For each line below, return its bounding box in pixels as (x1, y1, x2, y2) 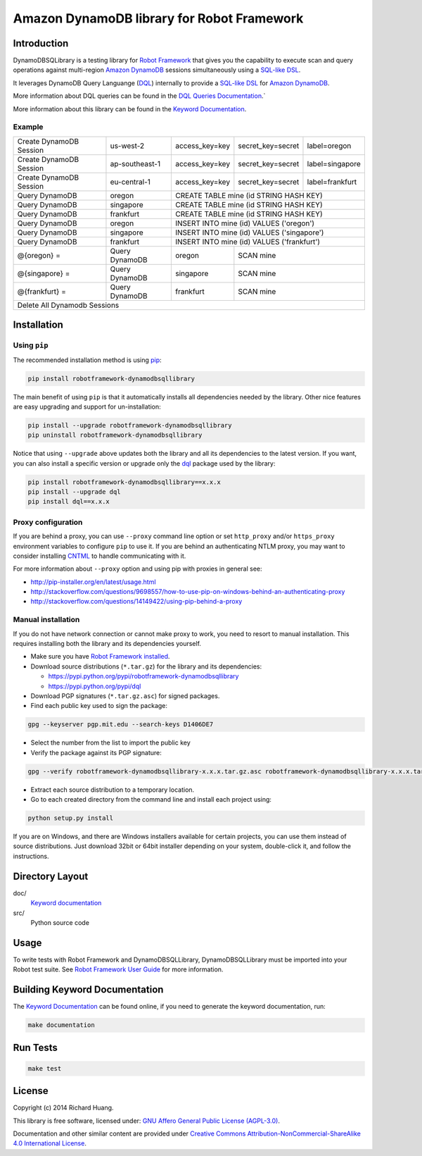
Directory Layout (13, 870, 89, 882)
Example (13, 122, 44, 132)
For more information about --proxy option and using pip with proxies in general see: (13, 564, 263, 573)
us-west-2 (110, 141, 145, 151)
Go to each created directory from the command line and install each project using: (30, 795, 272, 804)
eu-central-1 (110, 177, 151, 187)
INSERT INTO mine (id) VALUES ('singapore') (174, 228, 324, 237)
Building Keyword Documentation (13, 983, 164, 996)
